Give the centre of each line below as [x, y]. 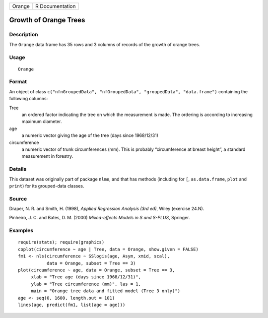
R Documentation [56, 6]
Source [18, 198]
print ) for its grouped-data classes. [47, 186]
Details [18, 169]
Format [18, 82]
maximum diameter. [42, 122]
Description [24, 35]
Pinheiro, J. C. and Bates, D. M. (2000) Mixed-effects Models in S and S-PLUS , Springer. [100, 218]
